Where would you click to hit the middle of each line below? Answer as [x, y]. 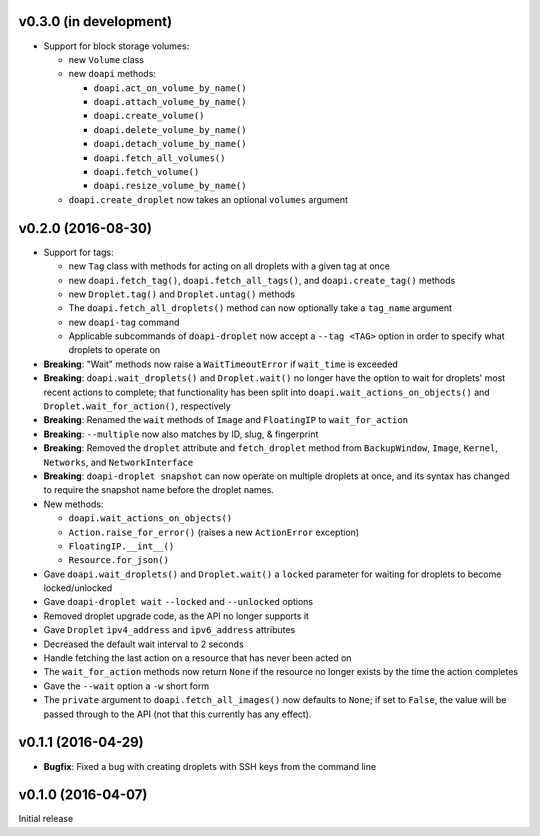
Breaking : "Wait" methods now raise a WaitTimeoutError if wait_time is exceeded [221, 364]
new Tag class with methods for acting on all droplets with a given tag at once [229, 266]
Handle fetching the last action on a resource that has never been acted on [197, 658]
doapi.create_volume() [149, 116]
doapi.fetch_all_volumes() [159, 158]
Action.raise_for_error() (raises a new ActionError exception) [214, 532]
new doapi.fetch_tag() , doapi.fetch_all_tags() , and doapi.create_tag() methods [262, 280]
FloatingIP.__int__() [121, 546]
